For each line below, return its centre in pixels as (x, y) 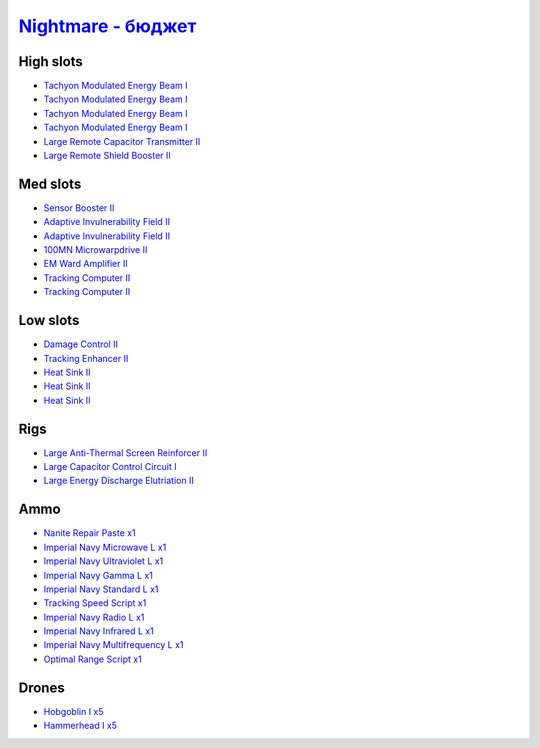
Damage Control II (81, 344)
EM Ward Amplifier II (86, 264)
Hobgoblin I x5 (73, 711)
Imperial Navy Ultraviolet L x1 (103, 561)
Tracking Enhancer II (86, 358)
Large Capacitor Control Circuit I (110, 467)
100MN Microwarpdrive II (95, 250)
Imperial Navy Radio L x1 (94, 617)
